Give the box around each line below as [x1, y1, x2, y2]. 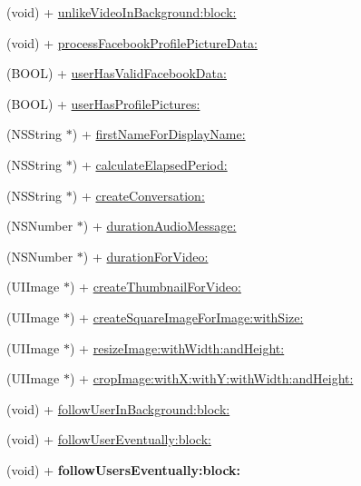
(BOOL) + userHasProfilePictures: [6, 94, 200, 113]
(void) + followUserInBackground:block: [6, 399, 230, 418]
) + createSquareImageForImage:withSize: [70, 307, 304, 326]
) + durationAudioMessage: [83, 216, 237, 235]
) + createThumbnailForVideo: [70, 277, 241, 296]
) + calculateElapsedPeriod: [72, 154, 228, 174]
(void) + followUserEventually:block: [6, 430, 211, 449]
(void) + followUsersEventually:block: [6, 460, 241, 479]
